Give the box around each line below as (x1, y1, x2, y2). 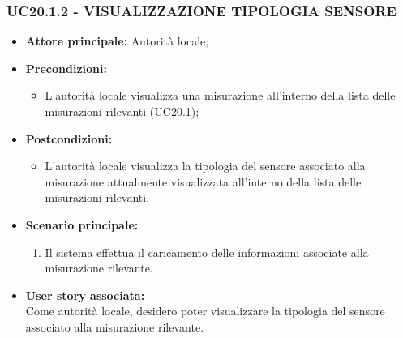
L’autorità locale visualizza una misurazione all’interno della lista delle (45, 87, 396, 104)
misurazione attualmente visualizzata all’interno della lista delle (45, 173, 362, 190)
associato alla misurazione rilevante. (25, 318, 204, 335)
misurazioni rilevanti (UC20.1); (45, 103, 199, 119)
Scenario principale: (25, 216, 139, 233)
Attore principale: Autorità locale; (25, 32, 209, 49)
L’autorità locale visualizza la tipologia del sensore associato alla (45, 157, 366, 174)
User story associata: (25, 286, 145, 303)
